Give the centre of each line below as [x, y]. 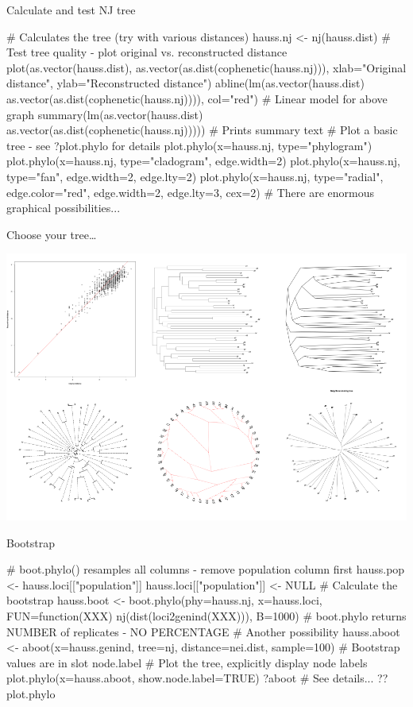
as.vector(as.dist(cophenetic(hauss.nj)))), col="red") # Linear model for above [197, 98]
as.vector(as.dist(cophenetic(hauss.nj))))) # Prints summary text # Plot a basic [202, 130]
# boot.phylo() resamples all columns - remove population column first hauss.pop [206, 569]
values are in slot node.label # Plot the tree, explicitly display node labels [187, 662]
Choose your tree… [52, 234]
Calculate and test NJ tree [71, 10]
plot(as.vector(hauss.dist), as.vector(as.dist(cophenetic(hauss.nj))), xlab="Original [206, 67]
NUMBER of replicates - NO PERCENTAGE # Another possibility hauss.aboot [203, 631]
